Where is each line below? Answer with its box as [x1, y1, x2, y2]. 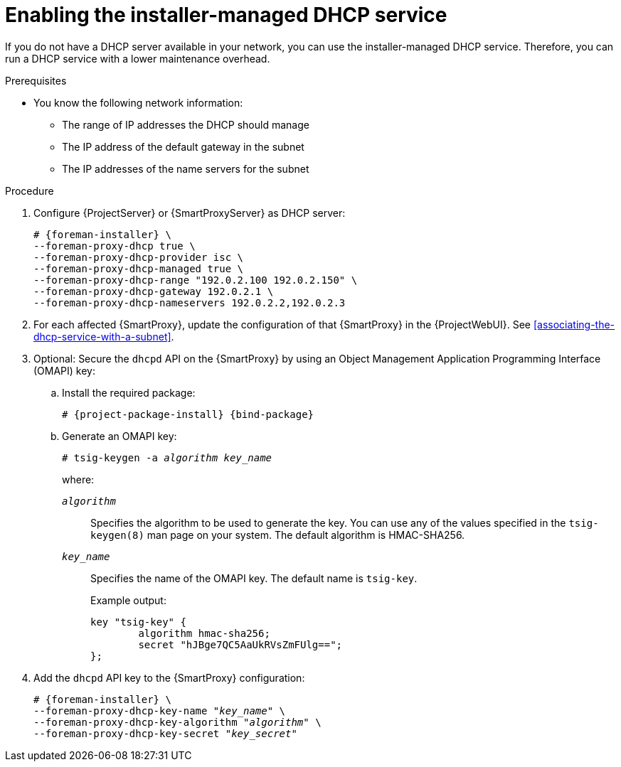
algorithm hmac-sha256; [138, 627, 270, 639]
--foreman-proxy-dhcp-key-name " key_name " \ [33, 704, 286, 717]
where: [62, 473, 95, 486]
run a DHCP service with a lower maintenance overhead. [5, 52, 270, 65]
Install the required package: [62, 386, 196, 399]
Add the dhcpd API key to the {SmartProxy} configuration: [33, 671, 305, 684]
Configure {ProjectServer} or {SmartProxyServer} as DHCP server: [33, 206, 346, 219]
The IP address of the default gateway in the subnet [62, 140, 304, 153]
